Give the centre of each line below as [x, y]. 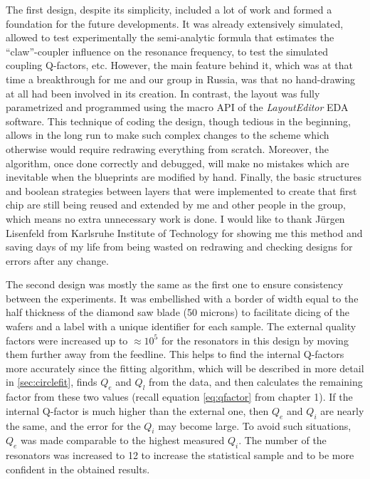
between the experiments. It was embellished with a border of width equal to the [182, 298]
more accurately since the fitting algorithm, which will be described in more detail [185, 368]
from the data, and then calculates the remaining [256, 382]
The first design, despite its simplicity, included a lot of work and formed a [169, 9]
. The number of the [282, 440]
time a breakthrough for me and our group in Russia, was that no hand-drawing [181, 79]
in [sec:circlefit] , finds [52, 382]
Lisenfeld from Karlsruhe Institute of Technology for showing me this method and [184, 232]
